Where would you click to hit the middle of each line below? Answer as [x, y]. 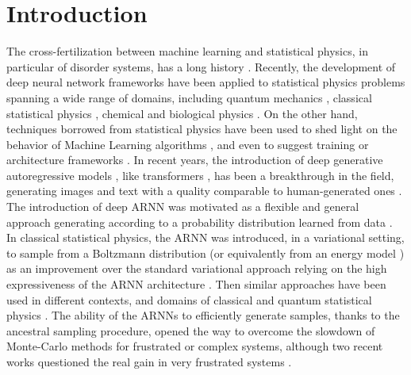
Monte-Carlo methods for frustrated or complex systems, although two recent [195, 346]
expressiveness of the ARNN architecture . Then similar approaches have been [196, 284]
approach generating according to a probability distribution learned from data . [200, 222]
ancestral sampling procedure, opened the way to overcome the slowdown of [191, 330]
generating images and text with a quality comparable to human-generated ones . [204, 191]
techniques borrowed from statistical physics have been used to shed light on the [202, 129]
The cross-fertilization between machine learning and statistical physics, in [187, 51]
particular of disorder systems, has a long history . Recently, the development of [201, 66]
